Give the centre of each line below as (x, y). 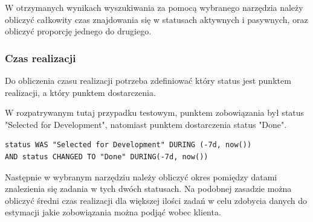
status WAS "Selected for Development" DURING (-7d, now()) (128, 145)
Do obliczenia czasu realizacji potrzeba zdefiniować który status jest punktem (148, 80)
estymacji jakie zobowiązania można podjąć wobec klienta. (113, 212)
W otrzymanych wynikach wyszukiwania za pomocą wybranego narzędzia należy (154, 7)
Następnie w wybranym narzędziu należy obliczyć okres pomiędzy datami (141, 176)
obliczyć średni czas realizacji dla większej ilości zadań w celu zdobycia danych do (156, 200)
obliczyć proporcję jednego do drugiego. (78, 31)
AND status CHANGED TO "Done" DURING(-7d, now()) (107, 157)
